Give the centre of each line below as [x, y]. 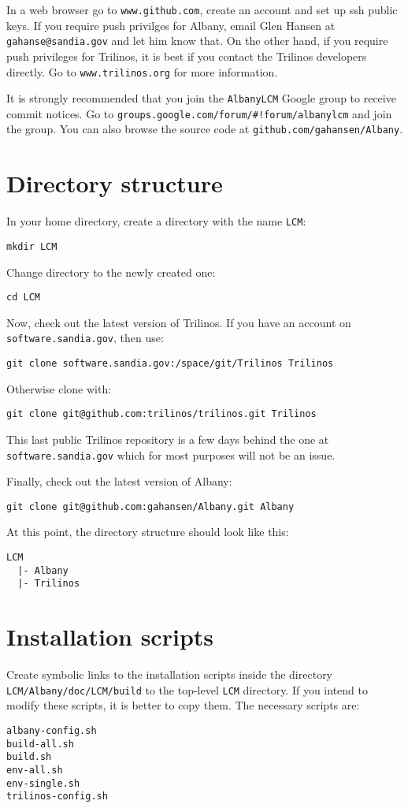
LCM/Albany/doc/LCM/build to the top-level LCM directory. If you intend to [187, 689]
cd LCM [23, 298]
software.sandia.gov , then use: [85, 338]
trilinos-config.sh [57, 797]
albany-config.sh [52, 731]
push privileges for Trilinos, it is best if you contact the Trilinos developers [187, 56]
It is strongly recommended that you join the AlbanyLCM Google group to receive [201, 98]
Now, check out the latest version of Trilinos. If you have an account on [179, 322]
